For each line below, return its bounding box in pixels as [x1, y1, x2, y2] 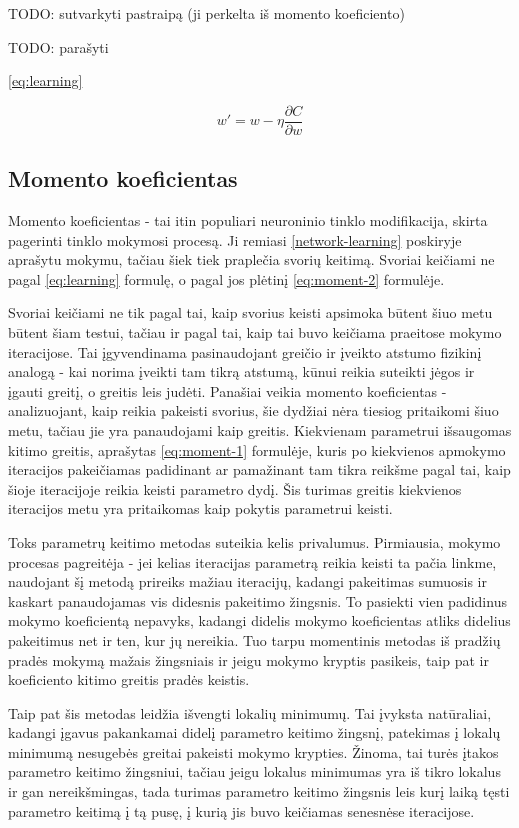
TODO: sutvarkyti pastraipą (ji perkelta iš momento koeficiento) [8, 3, 405, 23]
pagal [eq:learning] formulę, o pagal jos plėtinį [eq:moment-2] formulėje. [8, 268, 445, 289]
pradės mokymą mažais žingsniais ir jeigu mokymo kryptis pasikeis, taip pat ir [8, 649, 489, 670]
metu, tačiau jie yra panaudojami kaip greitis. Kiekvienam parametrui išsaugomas [8, 419, 512, 440]
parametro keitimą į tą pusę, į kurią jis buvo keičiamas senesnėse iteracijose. [8, 800, 475, 821]
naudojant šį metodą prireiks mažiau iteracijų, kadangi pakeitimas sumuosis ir [8, 571, 487, 592]
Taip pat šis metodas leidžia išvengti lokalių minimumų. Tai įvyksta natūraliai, [8, 702, 492, 723]
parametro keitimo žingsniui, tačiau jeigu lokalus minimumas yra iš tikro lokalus [8, 761, 501, 782]
